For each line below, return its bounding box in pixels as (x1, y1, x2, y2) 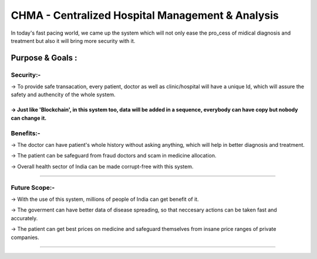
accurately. (11, 214, 38, 221)
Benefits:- (11, 129, 41, 137)
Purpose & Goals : (11, 53, 77, 63)
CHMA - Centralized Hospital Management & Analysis (11, 9, 279, 22)
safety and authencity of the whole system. (11, 91, 116, 98)
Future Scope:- (11, 183, 55, 191)
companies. (11, 234, 39, 241)
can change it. (11, 115, 47, 122)
